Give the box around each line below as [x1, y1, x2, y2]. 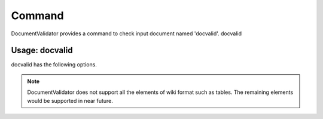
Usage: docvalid [11, 45, 73, 56]
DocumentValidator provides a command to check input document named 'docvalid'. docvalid [11, 30, 242, 37]
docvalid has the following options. [11, 61, 97, 68]
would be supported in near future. [27, 97, 114, 104]
